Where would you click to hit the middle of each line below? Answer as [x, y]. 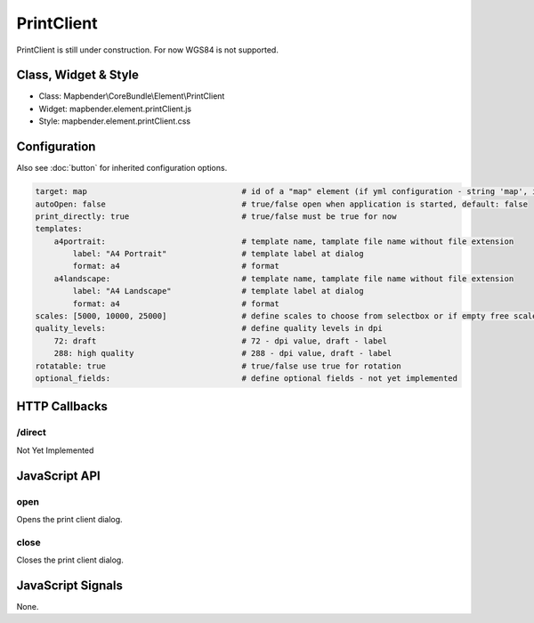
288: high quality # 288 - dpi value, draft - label [223, 353]
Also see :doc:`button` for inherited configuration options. [122, 168]
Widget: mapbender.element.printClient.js [115, 109]
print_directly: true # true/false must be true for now [216, 216]
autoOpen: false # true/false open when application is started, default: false [282, 204]
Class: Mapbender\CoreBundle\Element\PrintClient [132, 96]
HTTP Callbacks [62, 406]
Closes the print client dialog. [70, 560]
